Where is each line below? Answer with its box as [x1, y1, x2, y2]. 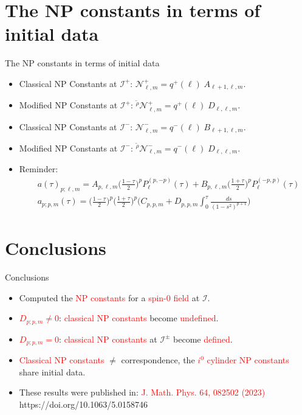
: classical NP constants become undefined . [59, 312, 219, 324]
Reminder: [19, 162, 58, 175]
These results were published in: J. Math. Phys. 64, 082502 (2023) [19, 386, 266, 399]
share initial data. [19, 365, 86, 378]
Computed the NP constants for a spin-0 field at [19, 291, 200, 304]
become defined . [173, 332, 233, 345]
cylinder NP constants [207, 354, 289, 366]
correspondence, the [121, 354, 195, 366]
